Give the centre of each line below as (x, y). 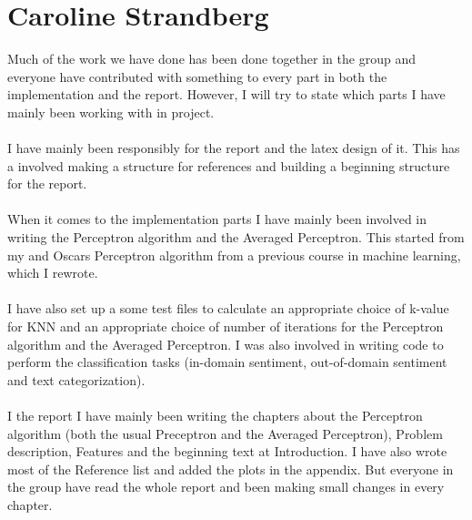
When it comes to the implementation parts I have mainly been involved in (217, 219)
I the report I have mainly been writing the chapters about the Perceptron (215, 415)
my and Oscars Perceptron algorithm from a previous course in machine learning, (234, 255)
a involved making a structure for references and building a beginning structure (229, 165)
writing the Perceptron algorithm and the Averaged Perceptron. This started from (236, 237)
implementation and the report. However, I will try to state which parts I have (226, 94)
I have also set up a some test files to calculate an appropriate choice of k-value (228, 308)
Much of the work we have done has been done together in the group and (211, 59)
